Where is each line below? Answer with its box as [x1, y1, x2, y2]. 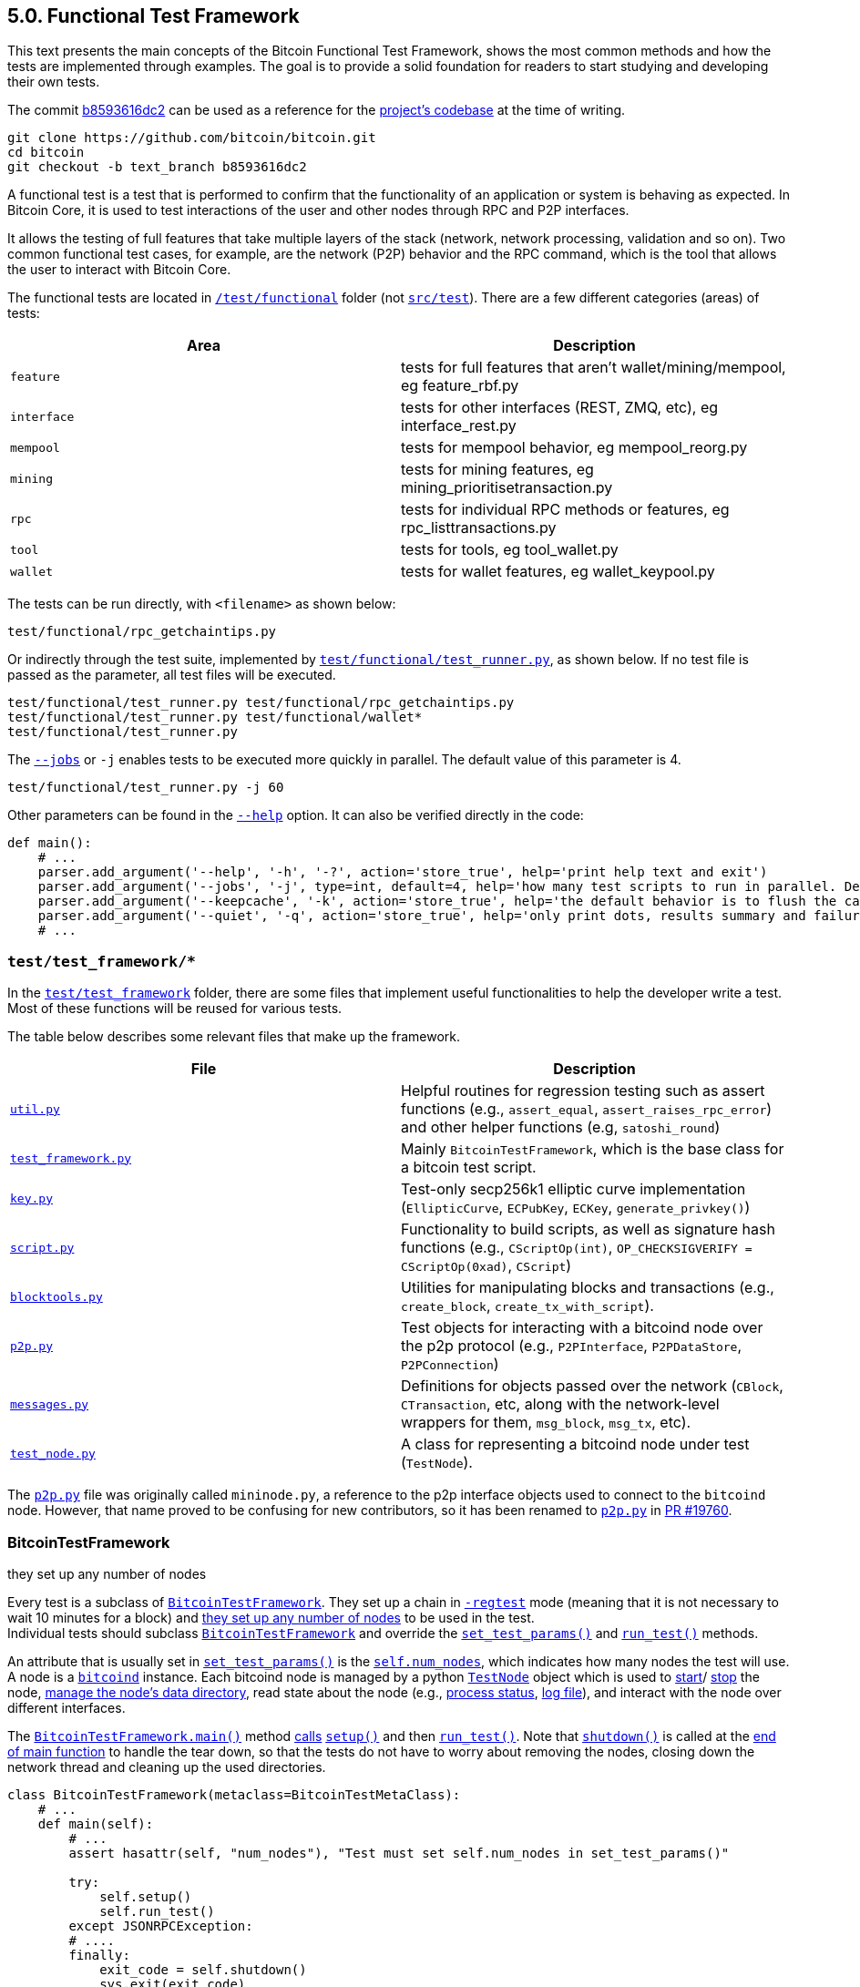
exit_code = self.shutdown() [99, 1961, 307, 1977]
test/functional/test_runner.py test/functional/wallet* [7, 710, 423, 725]
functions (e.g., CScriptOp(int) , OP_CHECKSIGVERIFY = [401, 1238, 752, 1257]
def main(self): [37, 1816, 154, 1831]
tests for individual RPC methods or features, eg [401, 500, 730, 519]
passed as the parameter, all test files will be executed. [7, 667, 336, 683]
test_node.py [10, 1446, 96, 1460]
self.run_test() [99, 1903, 215, 1919]
